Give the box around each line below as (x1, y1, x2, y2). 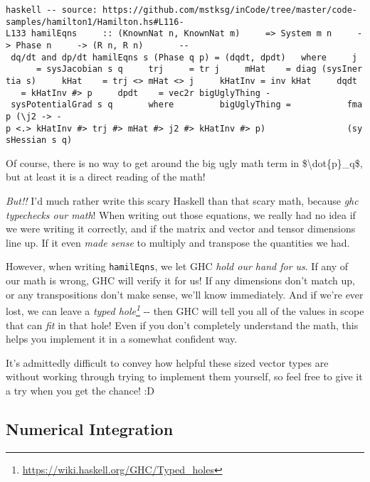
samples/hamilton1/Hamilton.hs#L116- (6, 16, 184, 27)
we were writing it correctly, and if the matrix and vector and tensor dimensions (6, 221, 356, 236)
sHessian (6, 135, 47, 146)
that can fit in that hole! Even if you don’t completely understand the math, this (6, 317, 359, 332)
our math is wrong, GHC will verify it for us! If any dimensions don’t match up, (6, 273, 355, 288)
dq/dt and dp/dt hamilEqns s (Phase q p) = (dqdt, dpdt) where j (11, 52, 357, 63)
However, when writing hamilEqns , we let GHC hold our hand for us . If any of (6, 259, 349, 274)
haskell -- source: (6, 5, 97, 15)
